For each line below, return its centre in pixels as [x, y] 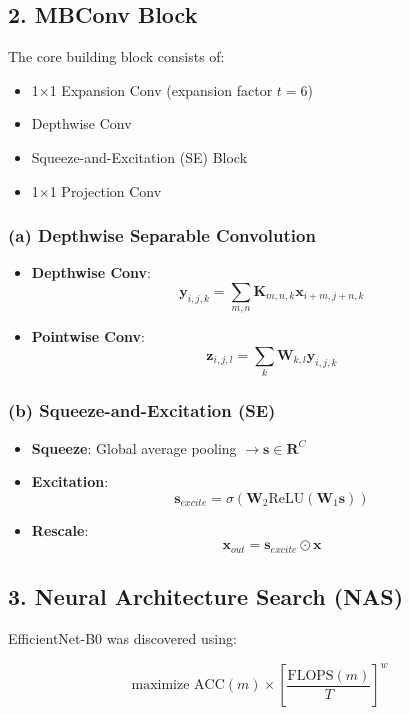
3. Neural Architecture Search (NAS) [206, 596]
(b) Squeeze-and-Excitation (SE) [142, 410]
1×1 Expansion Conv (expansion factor [152, 89]
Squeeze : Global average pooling [134, 447]
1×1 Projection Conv [96, 190]
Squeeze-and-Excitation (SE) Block [139, 156]
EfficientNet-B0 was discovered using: [122, 637]
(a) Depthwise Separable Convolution [162, 235]
